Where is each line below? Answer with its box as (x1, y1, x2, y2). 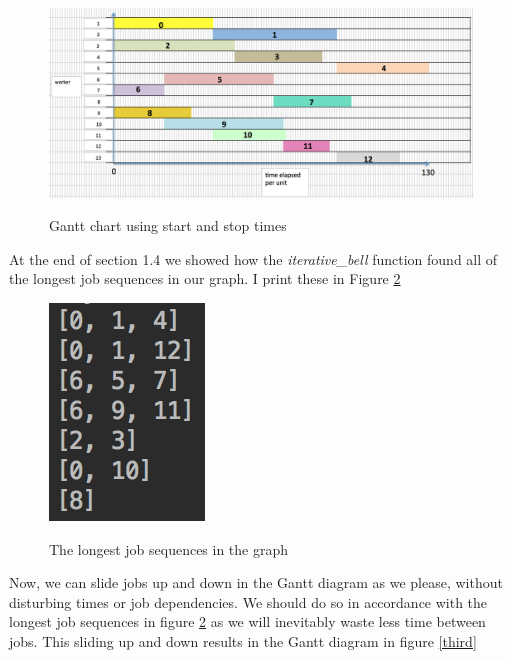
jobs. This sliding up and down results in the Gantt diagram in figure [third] (9, 630, 477, 651)
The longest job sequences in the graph (49, 538, 289, 559)
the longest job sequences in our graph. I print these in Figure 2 (9, 268, 401, 289)
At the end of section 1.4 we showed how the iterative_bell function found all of (9, 248, 498, 269)
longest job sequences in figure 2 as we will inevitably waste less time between (9, 611, 486, 632)
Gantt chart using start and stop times (49, 215, 287, 236)
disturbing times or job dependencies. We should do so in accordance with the (9, 591, 488, 612)
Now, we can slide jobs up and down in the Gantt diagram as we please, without (9, 572, 503, 593)
